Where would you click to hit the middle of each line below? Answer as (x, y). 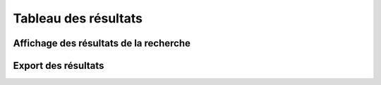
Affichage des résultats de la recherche (102, 43)
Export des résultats (59, 66)
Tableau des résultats (78, 18)
